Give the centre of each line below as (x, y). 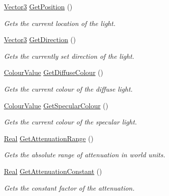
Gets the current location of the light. (60, 23)
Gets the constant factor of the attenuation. (69, 187)
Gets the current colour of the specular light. (70, 122)
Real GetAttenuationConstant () (53, 171)
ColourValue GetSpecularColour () (56, 105)
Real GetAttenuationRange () (49, 138)
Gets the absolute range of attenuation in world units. (85, 155)
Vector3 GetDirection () (40, 39)
